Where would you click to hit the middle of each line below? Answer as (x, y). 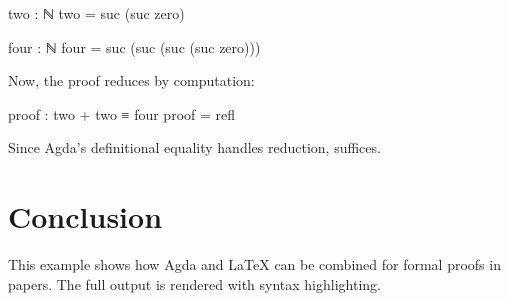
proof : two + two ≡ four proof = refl (122, 113)
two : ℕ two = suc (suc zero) (96, 13)
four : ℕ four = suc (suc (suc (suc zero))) (134, 46)
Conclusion (85, 216)
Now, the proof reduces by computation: (131, 80)
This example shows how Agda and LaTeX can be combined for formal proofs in (254, 264)
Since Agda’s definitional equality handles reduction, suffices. (194, 147)
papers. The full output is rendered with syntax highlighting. (194, 283)
